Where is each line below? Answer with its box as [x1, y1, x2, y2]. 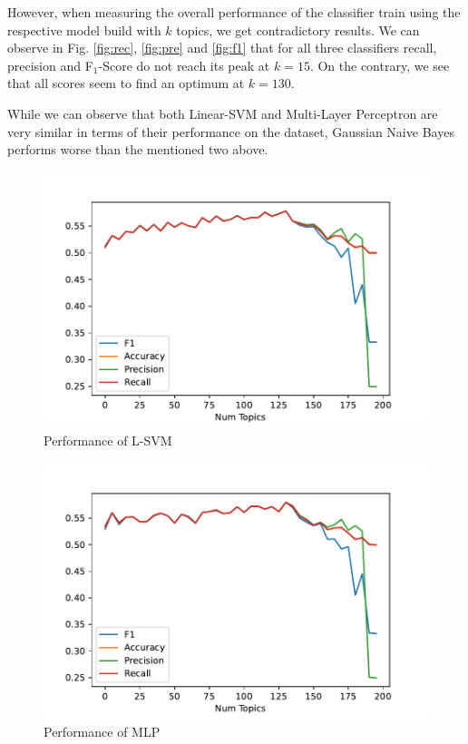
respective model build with [7, 20, 161, 39]
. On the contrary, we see [309, 55, 450, 74]
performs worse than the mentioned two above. [7, 140, 268, 159]
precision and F [7, 55, 93, 74]
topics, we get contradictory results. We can [176, 20, 420, 39]
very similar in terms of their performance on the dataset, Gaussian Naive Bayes [7, 122, 454, 141]
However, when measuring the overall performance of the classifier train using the [7, 3, 461, 21]
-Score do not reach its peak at [98, 55, 270, 74]
